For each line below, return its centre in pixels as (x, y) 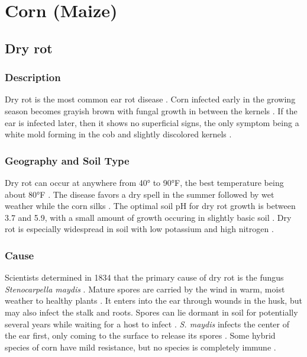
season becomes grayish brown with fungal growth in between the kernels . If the (151, 110)
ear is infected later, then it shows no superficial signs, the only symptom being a (152, 122)
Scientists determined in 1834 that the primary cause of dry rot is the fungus (144, 277)
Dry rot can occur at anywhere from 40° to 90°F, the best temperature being (144, 182)
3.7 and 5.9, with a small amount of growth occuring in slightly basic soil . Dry (148, 217)
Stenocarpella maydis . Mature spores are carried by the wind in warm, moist (145, 289)
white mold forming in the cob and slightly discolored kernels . (118, 134)
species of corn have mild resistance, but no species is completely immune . (140, 347)
